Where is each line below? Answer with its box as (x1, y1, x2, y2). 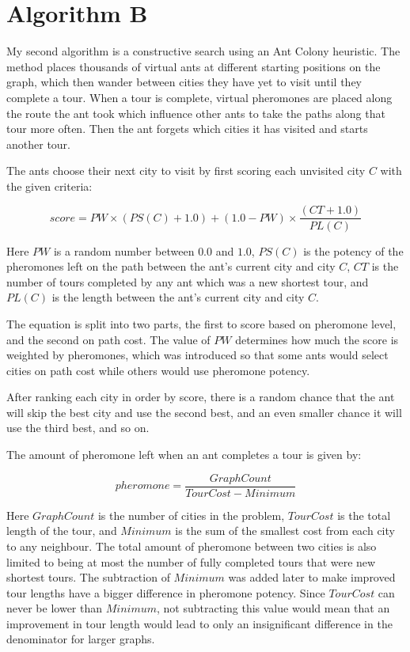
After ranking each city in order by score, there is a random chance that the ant (6, 389, 395, 405)
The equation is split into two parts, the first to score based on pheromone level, (6, 315, 397, 332)
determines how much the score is (235, 331, 399, 347)
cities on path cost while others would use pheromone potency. (6, 362, 310, 378)
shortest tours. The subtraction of (6, 569, 170, 586)
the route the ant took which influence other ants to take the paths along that (6, 104, 385, 121)
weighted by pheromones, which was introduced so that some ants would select (6, 347, 389, 363)
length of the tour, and (6, 522, 117, 539)
